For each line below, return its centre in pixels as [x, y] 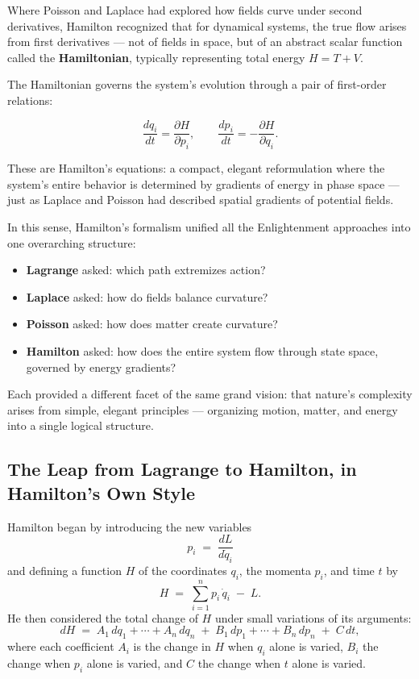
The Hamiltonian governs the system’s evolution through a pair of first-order [197, 84]
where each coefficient [61, 646]
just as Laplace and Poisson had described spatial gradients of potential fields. [201, 200]
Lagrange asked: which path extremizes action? [146, 270]
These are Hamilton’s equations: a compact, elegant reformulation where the [196, 168]
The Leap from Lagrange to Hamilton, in [182, 469]
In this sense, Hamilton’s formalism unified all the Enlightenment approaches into [209, 226]
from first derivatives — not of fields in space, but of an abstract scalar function [205, 42]
